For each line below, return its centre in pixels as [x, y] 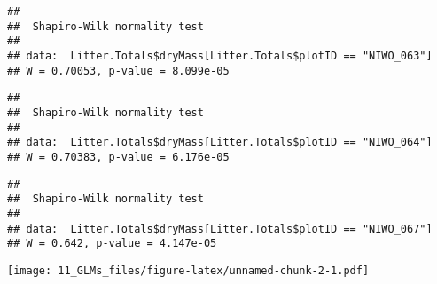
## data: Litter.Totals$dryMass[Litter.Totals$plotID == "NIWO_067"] [220, 229]
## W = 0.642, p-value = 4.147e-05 [112, 244]
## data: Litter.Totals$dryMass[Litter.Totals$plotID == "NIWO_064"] [220, 142]
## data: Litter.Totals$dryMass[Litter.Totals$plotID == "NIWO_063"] [220, 55]
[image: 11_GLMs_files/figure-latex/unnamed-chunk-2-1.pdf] [188, 270]
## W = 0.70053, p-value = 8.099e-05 [118, 71]
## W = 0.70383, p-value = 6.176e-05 [118, 157]
